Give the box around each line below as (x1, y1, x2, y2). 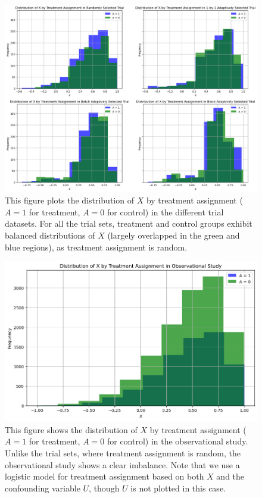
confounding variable (5, 481, 80, 494)
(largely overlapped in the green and (107, 229, 240, 242)
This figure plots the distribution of (5, 194, 134, 206)
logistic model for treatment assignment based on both (5, 470, 204, 483)
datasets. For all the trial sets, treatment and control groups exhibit (5, 217, 252, 230)
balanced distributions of (5, 229, 95, 242)
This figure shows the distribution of (5, 423, 138, 436)
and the (216, 470, 245, 483)
